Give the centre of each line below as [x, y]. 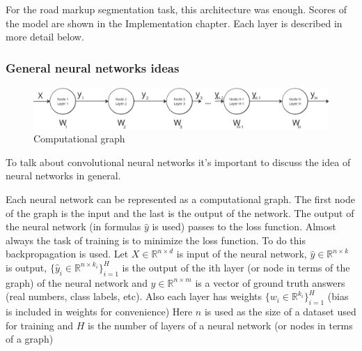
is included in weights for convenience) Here [99, 312]
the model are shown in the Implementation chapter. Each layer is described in [174, 23]
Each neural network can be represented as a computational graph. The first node [180, 199]
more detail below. [45, 37]
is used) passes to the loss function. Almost [244, 226]
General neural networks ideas [93, 67]
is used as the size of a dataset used [280, 312]
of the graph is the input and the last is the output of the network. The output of [180, 212]
